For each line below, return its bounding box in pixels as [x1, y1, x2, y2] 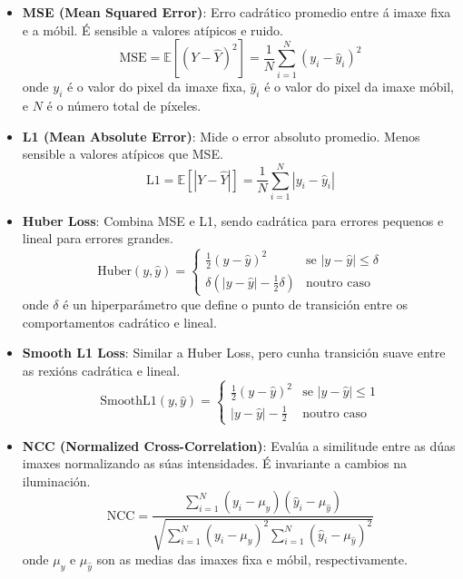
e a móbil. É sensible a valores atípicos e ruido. [22, 20, 283, 39]
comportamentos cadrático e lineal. [22, 312, 217, 331]
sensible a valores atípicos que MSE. [22, 144, 223, 163]
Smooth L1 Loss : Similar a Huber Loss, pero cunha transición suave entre [22, 343, 446, 362]
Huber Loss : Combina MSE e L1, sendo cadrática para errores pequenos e [22, 211, 444, 230]
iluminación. [22, 471, 91, 490]
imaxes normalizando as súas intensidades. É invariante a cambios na [22, 454, 407, 473]
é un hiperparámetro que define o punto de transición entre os [63, 294, 409, 313]
